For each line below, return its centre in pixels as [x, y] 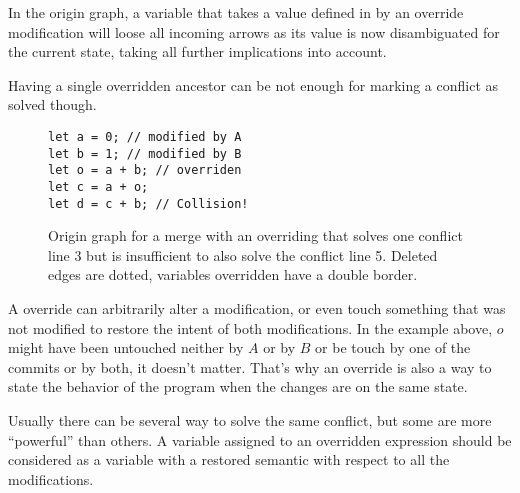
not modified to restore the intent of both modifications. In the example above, [250, 327]
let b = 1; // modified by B [145, 153]
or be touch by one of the [393, 347]
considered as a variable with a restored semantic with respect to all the [229, 459]
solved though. [52, 104]
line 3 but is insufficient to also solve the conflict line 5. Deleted [243, 254]
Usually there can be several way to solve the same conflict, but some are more [250, 420]
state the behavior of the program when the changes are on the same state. [238, 386]
